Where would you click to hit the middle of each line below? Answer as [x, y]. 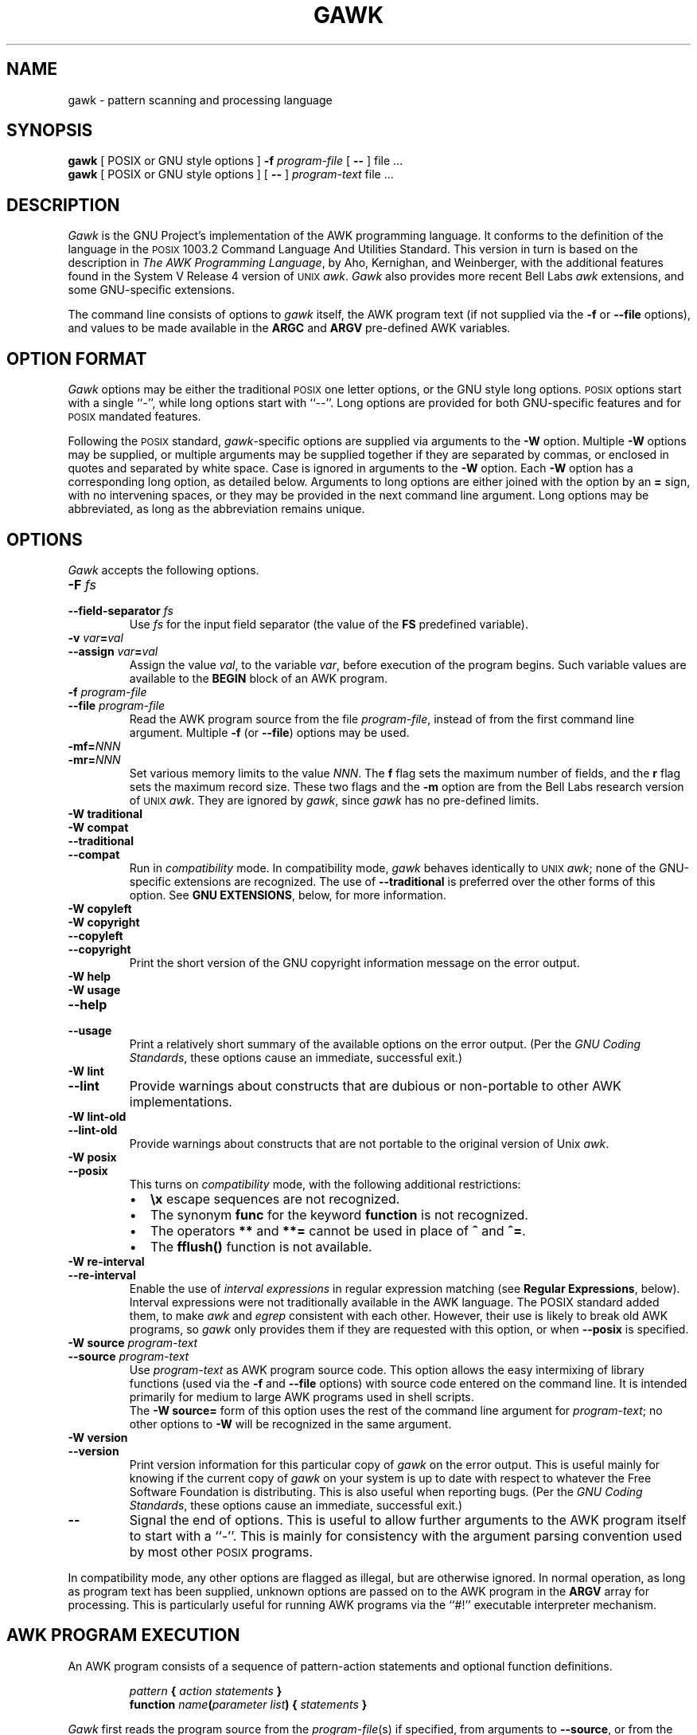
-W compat [98, 827]
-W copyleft [100, 908]
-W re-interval [106, 1261]
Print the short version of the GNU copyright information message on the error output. [354, 962]
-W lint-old [97, 1116]
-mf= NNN [94, 746]
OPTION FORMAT [77, 358]
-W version [98, 1437]
